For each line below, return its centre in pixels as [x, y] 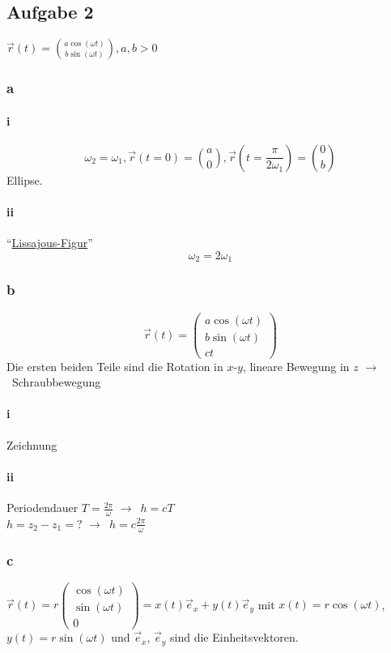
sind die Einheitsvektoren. [234, 637]
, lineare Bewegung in [296, 366]
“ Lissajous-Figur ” [50, 243]
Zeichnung [32, 444]
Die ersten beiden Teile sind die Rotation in [115, 366]
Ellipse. [25, 179]
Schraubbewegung [56, 382]
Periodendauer [42, 508]
